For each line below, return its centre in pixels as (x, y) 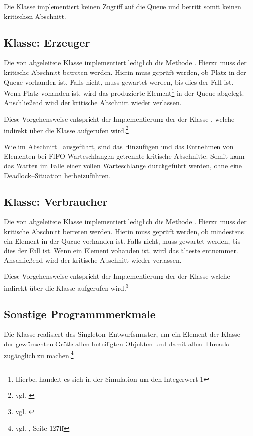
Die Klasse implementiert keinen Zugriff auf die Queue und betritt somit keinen (123, 6)
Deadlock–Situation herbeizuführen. (57, 175)
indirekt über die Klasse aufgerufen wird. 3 (66, 287)
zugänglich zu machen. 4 (39, 354)
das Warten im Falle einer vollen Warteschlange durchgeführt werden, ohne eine (123, 166)
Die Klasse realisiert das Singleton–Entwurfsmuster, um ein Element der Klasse (122, 334)
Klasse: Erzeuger (47, 42)
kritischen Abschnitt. (35, 16)
